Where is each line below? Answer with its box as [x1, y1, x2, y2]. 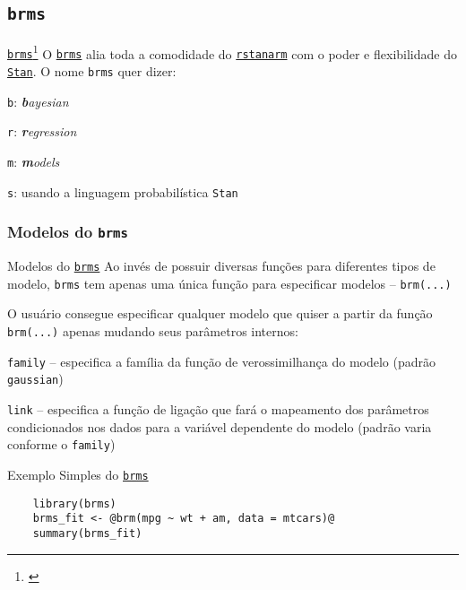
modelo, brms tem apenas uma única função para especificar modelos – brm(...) [7, 273, 452, 292]
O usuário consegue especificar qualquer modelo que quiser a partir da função [7, 304, 433, 323]
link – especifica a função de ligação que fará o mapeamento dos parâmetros [7, 400, 429, 419]
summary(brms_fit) [32, 526, 142, 540]
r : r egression [7, 122, 77, 141]
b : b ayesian [7, 91, 69, 110]
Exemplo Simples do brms [7, 464, 149, 483]
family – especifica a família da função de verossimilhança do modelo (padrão [7, 351, 436, 370]
